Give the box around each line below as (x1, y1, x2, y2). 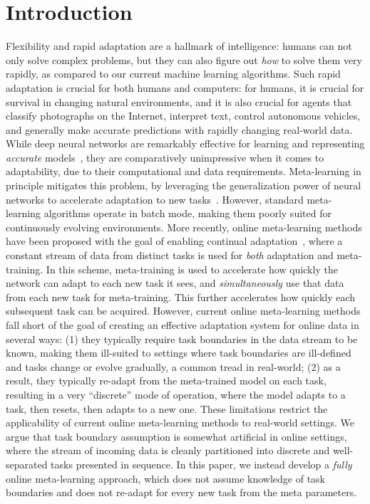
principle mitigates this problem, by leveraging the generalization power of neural (6, 178, 361, 193)
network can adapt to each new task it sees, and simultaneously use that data (6, 275, 344, 290)
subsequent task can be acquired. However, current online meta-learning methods (6, 303, 361, 318)
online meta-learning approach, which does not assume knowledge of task (6, 471, 325, 485)
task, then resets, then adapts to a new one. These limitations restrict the (6, 401, 328, 416)
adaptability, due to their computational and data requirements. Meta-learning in (6, 164, 361, 179)
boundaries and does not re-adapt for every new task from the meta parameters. (6, 485, 357, 500)
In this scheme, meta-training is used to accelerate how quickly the (46, 261, 338, 276)
